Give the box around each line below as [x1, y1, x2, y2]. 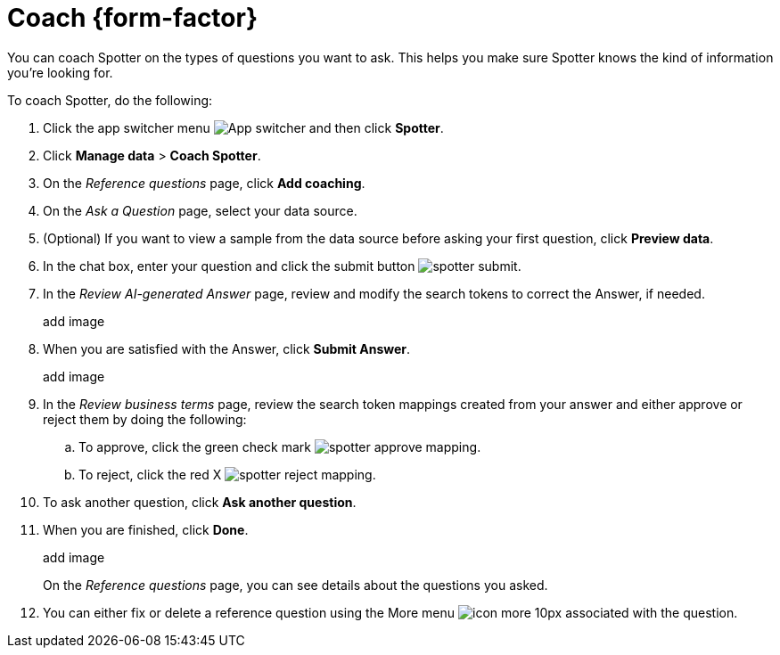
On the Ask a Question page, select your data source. [43, 202, 357, 218]
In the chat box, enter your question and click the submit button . [43, 258, 521, 274]
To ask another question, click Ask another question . [43, 494, 357, 510]
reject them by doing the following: [43, 411, 247, 427]
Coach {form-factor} [7, 3, 259, 33]
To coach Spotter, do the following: [7, 92, 213, 108]
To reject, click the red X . [78, 466, 376, 482]
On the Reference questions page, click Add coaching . [43, 175, 365, 191]
